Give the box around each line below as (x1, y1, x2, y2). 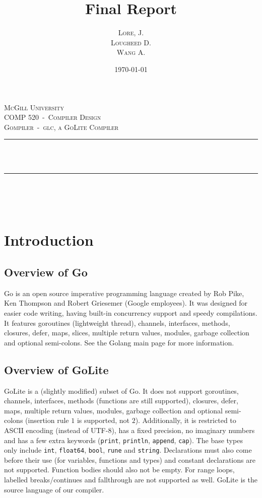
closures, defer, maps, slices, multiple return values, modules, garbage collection (4, 327, 249, 338)
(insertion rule (25, 415, 69, 425)
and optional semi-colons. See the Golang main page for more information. (4, 337, 234, 347)
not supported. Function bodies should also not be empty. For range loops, (4, 464, 235, 475)
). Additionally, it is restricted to (135, 415, 236, 425)
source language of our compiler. (4, 484, 104, 494)
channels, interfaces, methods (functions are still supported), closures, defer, (4, 395, 238, 406)
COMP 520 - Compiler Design (4, 112, 101, 122)
